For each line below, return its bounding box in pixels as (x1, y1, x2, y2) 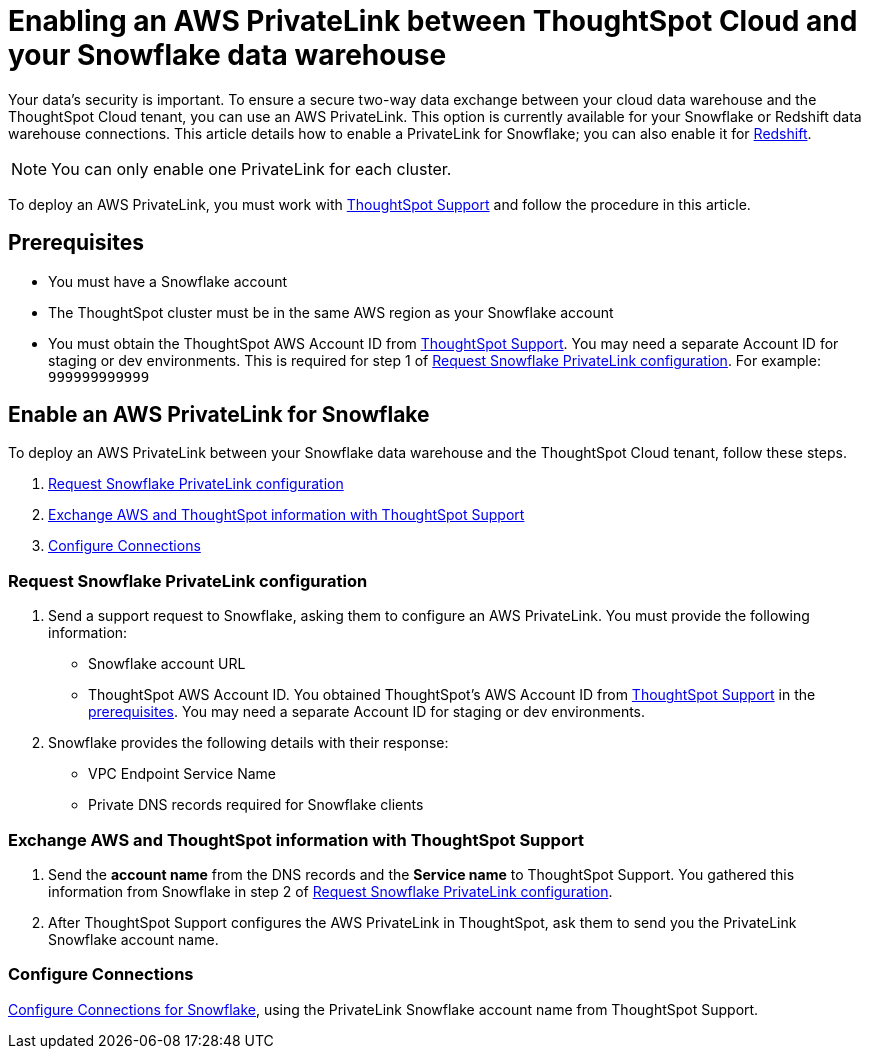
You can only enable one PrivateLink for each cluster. (51, 158, 452, 179)
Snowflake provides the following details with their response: (48, 734, 449, 752)
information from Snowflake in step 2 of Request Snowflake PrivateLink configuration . (48, 882, 613, 900)
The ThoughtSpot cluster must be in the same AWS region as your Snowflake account (48, 303, 614, 321)
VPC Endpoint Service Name (88, 765, 276, 783)
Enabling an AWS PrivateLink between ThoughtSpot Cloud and (8, 4, 858, 38)
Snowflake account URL (88, 655, 246, 673)
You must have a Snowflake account (48, 272, 288, 290)
